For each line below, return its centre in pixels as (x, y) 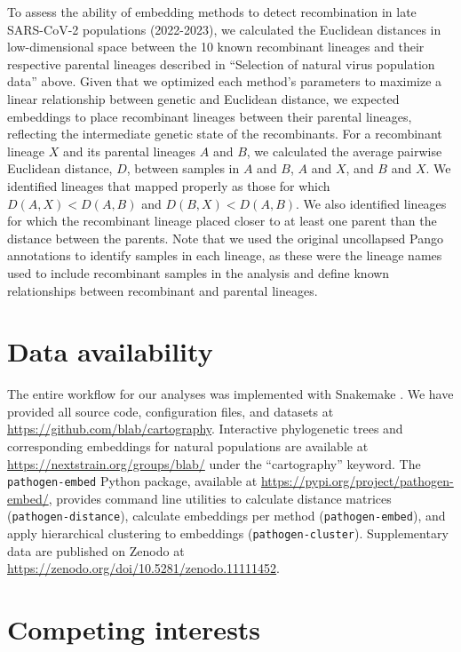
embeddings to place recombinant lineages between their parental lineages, (210, 116)
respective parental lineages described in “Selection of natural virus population (221, 64)
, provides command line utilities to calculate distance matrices (220, 498)
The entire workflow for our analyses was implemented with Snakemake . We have (230, 394)
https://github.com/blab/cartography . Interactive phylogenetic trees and (205, 429)
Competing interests (134, 629)
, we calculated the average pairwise (344, 151)
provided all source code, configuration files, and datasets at (171, 411)
